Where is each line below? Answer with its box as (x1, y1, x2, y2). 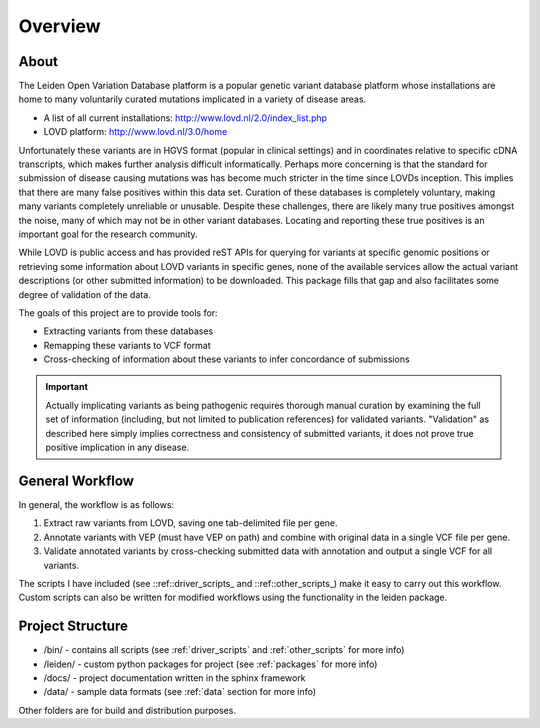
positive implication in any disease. (45, 441, 190, 454)
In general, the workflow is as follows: (18, 498, 175, 510)
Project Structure (18, 618, 129, 635)
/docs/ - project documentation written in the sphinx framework (43, 671, 306, 684)
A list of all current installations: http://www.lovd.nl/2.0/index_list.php (43, 111, 328, 124)
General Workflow (18, 472, 135, 489)
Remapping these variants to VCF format (43, 339, 212, 351)
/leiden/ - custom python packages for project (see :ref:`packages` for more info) (43, 658, 378, 670)
